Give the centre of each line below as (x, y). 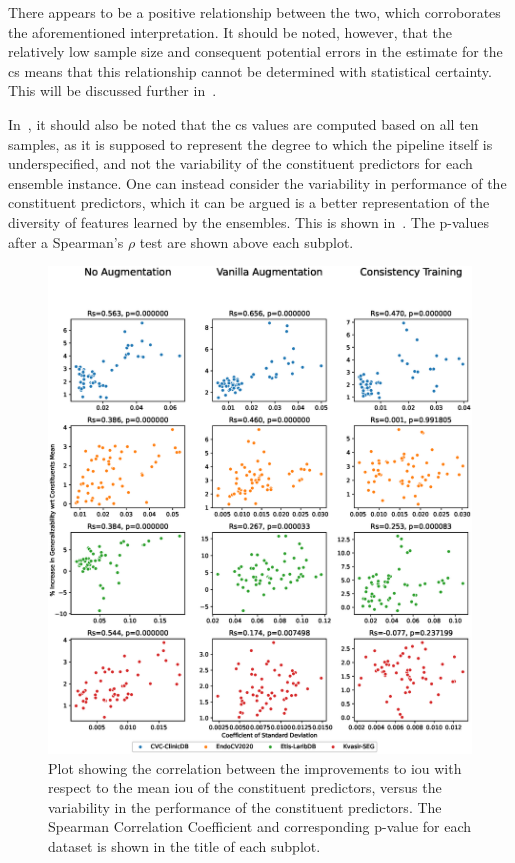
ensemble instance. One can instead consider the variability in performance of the (257, 182)
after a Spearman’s (66, 241)
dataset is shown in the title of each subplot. (184, 845)
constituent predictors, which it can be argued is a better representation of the (249, 202)
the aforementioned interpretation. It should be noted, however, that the (230, 31)
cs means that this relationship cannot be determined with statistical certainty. (250, 70)
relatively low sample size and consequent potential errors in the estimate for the (255, 51)
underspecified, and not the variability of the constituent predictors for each (240, 163)
